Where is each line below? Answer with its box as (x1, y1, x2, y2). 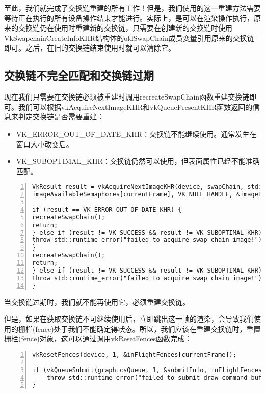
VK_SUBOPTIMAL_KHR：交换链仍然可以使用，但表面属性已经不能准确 (16, 156, 260, 166)
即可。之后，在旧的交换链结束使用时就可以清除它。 (4, 42, 175, 53)
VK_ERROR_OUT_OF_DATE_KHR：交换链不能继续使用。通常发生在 (16, 128, 257, 139)
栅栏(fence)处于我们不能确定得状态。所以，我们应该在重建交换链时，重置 (18, 323, 261, 334)
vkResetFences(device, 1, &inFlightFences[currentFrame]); (32, 351, 236, 358)
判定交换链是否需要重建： (18, 111, 104, 122)
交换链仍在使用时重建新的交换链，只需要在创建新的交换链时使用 (18, 22, 232, 33)
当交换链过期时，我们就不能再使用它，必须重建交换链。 (4, 296, 190, 307)
